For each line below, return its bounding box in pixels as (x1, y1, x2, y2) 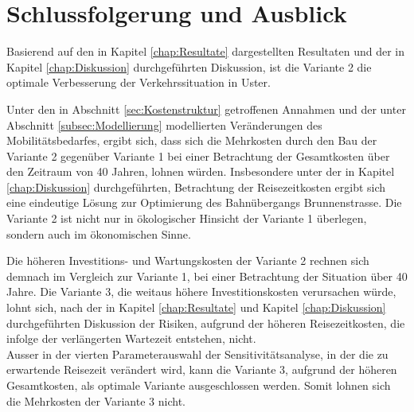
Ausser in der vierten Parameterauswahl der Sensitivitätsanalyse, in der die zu (6, 345, 389, 362)
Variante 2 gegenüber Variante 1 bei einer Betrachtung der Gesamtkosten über (6, 147, 390, 164)
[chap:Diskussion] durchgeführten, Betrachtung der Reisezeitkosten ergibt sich (6, 178, 386, 195)
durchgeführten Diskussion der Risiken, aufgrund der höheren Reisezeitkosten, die (6, 314, 405, 331)
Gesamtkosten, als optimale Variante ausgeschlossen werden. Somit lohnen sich (6, 377, 391, 393)
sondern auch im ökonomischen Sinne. (6, 225, 191, 242)
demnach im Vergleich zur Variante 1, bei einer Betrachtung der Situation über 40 (6, 267, 408, 284)
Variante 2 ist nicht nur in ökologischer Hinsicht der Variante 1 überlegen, (6, 210, 367, 227)
